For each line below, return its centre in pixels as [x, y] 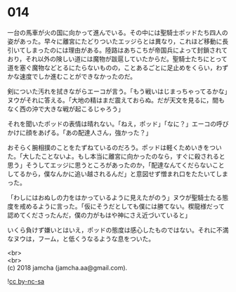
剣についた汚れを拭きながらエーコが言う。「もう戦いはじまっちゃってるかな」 [118, 91]
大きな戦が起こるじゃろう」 [84, 109]
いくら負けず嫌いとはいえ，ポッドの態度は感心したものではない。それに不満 [118, 230]
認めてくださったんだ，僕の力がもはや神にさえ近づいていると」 [99, 215]
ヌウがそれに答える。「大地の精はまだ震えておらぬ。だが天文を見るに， [110, 100]
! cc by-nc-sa [26, 281]
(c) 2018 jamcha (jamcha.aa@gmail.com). [67, 267]
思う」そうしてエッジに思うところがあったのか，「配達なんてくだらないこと [116, 165]
